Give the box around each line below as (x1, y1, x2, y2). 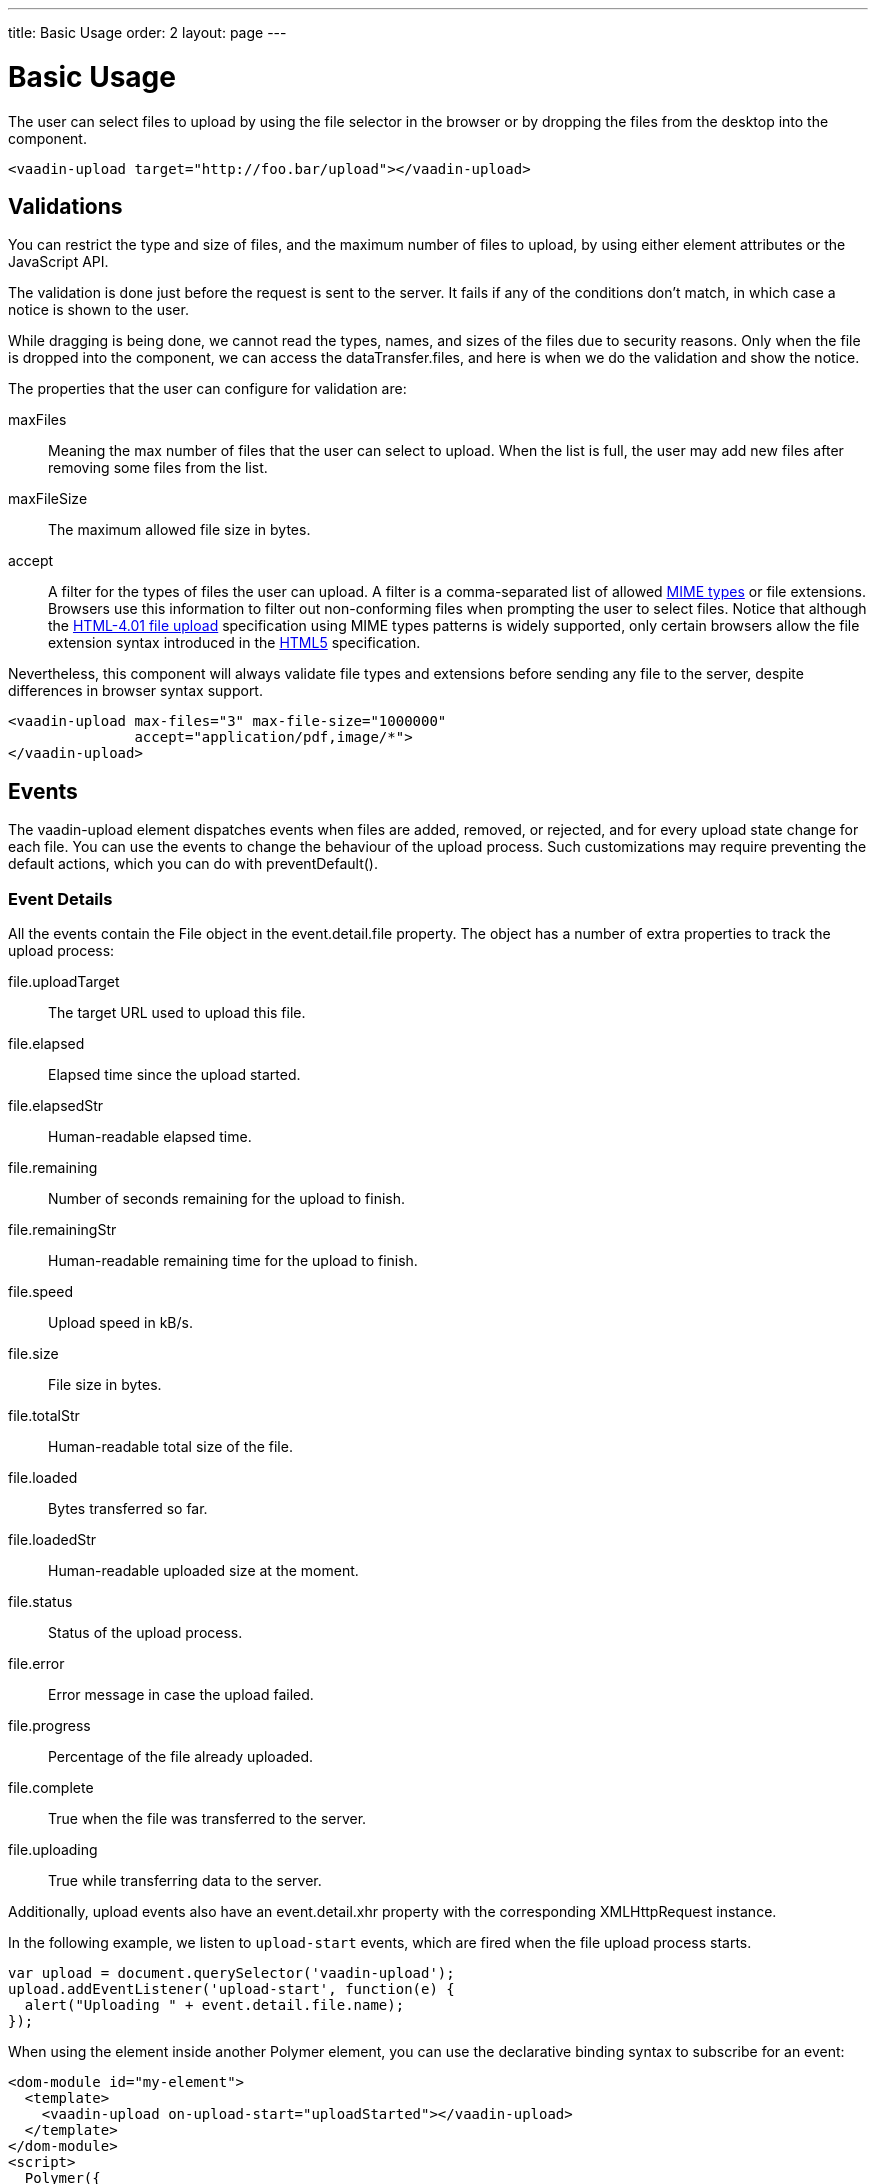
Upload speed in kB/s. (48, 1313, 193, 1331)
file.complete (8, 1778, 94, 1796)
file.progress (8, 1716, 91, 1734)
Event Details (8, 888, 113, 909)
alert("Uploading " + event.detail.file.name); (24, 1996, 405, 2013)
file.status (8, 1592, 73, 1610)
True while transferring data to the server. (48, 1871, 322, 1889)
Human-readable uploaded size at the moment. (48, 1561, 359, 1579)
